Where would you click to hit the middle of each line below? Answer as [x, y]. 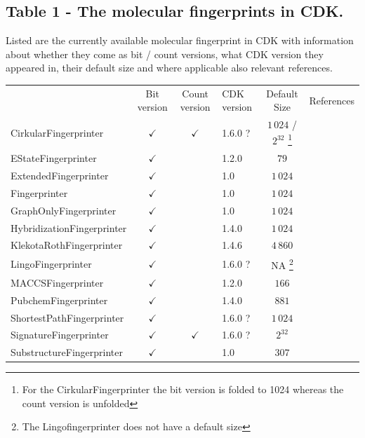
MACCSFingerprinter [57, 282]
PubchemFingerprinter [59, 300]
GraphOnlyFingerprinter [64, 210]
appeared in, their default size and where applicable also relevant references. [169, 68]
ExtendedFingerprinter [60, 176]
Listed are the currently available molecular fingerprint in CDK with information [180, 40]
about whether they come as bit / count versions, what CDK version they [165, 54]
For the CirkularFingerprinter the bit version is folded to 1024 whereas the [183, 389]
